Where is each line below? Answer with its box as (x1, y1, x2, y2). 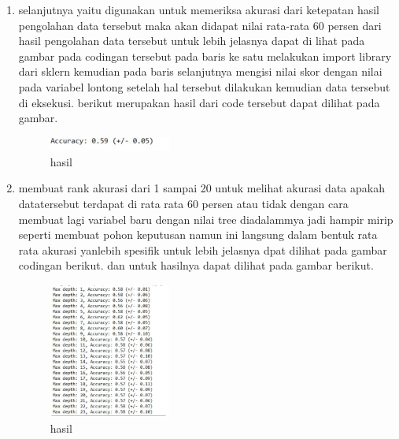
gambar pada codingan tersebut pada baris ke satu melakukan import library (18, 47, 392, 64)
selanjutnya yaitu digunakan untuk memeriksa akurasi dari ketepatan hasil (18, 2, 380, 17)
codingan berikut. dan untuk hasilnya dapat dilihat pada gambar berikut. (18, 257, 374, 273)
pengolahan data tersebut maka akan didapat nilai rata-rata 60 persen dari (18, 17, 382, 33)
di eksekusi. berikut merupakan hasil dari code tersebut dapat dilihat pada (18, 94, 380, 110)
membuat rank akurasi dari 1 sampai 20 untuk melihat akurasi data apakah (18, 180, 385, 196)
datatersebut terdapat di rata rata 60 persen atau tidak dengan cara (18, 195, 349, 211)
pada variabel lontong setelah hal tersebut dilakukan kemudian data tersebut (18, 78, 390, 95)
